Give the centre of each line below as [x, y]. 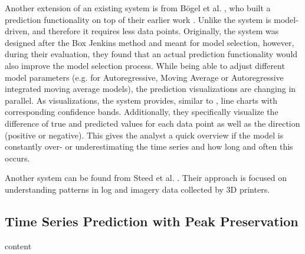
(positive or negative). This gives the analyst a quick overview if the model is [144, 135]
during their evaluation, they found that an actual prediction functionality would [151, 54]
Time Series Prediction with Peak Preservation [152, 221]
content [18, 245]
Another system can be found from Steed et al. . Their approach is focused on [146, 178]
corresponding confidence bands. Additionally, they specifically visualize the [142, 112]
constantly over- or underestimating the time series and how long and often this [149, 146]
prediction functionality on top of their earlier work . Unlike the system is [138, 19]
